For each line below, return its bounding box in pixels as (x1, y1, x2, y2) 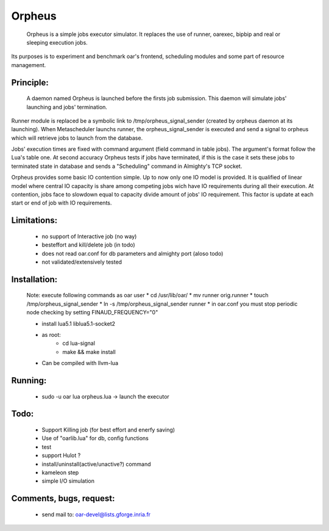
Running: (11, 375, 47, 386)
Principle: (11, 77, 49, 88)
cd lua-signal (62, 339, 96, 347)
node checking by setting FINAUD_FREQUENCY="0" (26, 309, 158, 316)
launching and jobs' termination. (26, 103, 108, 110)
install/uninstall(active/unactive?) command (41, 460, 151, 468)
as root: (41, 331, 61, 338)
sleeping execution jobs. (26, 38, 88, 46)
